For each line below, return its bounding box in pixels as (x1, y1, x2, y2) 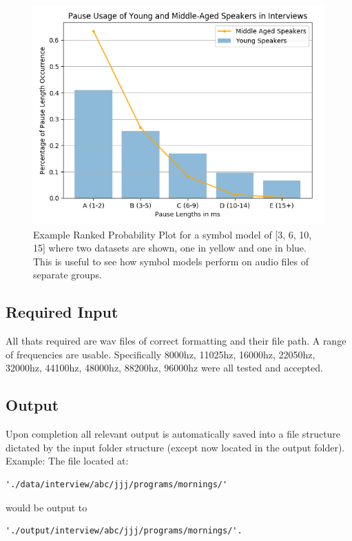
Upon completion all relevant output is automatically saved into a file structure (6, 427, 341, 441)
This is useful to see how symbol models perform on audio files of (33, 254, 309, 268)
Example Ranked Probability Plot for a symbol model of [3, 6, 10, (33, 227, 312, 241)
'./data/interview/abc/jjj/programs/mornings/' (6, 479, 228, 489)
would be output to (6, 500, 87, 514)
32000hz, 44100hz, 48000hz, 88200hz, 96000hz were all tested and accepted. (6, 360, 323, 375)
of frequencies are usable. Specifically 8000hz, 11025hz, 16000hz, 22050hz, (6, 347, 315, 361)
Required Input (6, 301, 118, 323)
